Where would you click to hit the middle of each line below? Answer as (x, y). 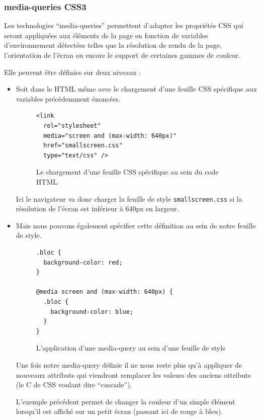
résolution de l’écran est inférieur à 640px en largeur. (97, 208)
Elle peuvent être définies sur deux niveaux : (72, 72)
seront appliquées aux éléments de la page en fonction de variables (106, 35)
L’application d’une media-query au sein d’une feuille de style (131, 348)
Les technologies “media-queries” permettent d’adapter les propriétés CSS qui (124, 25)
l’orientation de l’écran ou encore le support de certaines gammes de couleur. (122, 55)
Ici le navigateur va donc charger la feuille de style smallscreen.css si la (129, 198)
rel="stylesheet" (72, 125)
